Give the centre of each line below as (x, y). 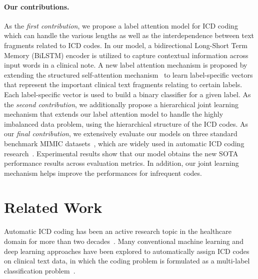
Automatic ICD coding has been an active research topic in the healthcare (118, 231)
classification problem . (40, 270)
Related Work (53, 207)
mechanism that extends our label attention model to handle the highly (114, 114)
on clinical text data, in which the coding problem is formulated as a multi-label (127, 261)
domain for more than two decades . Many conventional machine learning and (124, 241)
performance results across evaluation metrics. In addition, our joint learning (121, 163)
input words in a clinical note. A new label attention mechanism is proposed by (126, 65)
